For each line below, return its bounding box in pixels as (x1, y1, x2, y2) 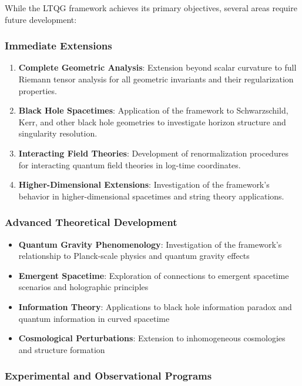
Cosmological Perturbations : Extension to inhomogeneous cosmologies (18, 332, 286, 344)
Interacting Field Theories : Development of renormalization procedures (18, 147, 288, 159)
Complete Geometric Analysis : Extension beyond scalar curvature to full (18, 61, 297, 74)
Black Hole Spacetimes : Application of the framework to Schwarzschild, (18, 104, 288, 117)
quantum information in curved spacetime (18, 312, 170, 324)
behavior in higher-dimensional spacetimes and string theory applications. (18, 189, 284, 202)
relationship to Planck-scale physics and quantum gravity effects (18, 249, 250, 262)
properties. (18, 84, 57, 96)
